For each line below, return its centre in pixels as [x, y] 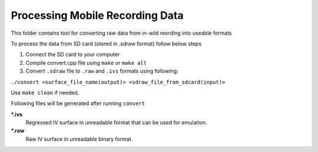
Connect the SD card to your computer [73, 54]
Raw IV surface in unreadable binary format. [79, 139]
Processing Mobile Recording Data [97, 15]
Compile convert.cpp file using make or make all [86, 62]
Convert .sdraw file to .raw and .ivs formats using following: [102, 71]
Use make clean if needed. [45, 92]
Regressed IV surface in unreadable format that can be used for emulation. [116, 123]
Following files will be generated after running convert [78, 104]
